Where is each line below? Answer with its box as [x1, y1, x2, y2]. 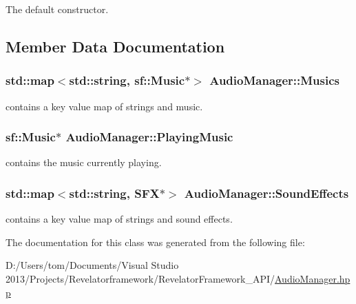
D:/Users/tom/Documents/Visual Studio [6, 258, 179, 272]
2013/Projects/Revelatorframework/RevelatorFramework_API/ [6, 272, 275, 285]
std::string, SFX [69, 184, 160, 201]
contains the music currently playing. [6, 155, 162, 170]
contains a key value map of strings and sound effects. [6, 212, 233, 226]
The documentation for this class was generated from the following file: [6, 234, 305, 249]
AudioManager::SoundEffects [184, 184, 349, 201]
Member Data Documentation [6, 35, 225, 57]
